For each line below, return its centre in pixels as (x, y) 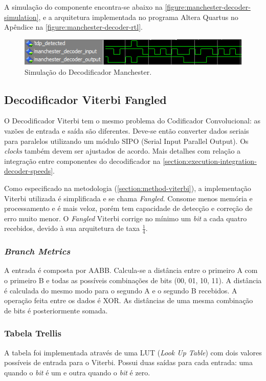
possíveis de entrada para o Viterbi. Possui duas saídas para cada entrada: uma (128, 362)
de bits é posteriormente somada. (56, 310)
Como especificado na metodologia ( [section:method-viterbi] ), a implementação (128, 188)
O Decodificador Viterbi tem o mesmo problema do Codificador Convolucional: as (132, 121)
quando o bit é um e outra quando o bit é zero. (77, 372)
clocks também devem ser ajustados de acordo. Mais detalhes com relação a (123, 151)
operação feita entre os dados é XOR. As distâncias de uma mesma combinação (129, 300)
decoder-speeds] (29, 171)
